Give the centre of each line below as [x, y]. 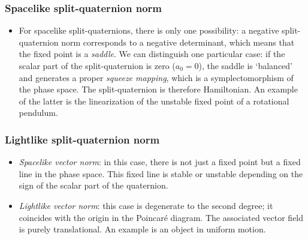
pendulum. [38, 113]
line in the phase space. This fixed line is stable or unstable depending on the [161, 173]
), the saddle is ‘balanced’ [245, 65]
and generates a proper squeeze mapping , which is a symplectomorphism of [156, 77]
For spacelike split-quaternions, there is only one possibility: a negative [149, 30]
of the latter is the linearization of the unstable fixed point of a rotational [154, 101]
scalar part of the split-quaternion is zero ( [97, 65]
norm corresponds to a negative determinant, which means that [178, 42]
